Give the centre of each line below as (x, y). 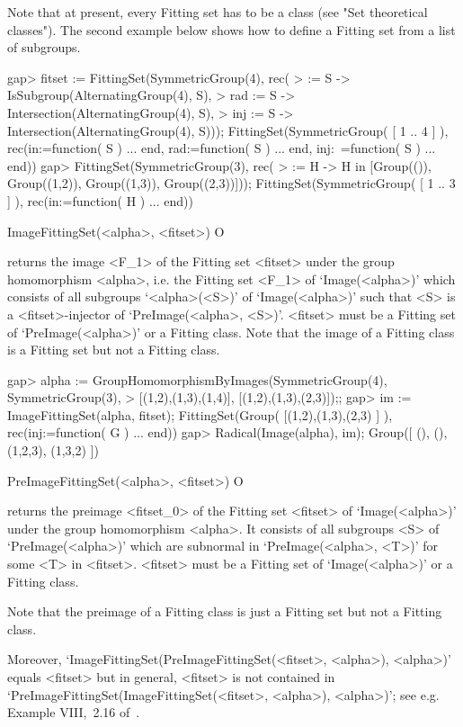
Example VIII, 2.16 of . (74, 712)
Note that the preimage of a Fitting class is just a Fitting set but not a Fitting (225, 611)
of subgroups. (44, 47)
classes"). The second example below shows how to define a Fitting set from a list (231, 29)
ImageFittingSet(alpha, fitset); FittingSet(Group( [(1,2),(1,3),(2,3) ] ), (200, 414)
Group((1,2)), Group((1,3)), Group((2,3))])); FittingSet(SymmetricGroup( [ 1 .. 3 (231, 183)
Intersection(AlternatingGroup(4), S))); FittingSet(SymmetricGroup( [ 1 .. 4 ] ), (228, 130)
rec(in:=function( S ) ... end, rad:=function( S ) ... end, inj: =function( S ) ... (222, 148)
